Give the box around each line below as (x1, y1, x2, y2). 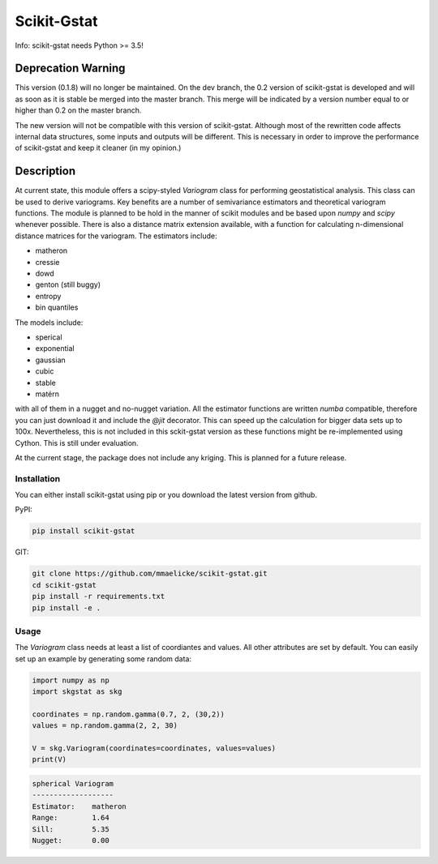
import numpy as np (32, 675, 109, 685)
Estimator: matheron (32, 802, 127, 811)
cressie (35, 257, 60, 267)
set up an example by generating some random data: (15, 653, 192, 664)
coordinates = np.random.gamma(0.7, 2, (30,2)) (32, 709, 225, 719)
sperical (35, 332, 62, 342)
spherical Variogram (32, 779, 114, 788)
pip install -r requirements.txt (32, 592, 165, 601)
